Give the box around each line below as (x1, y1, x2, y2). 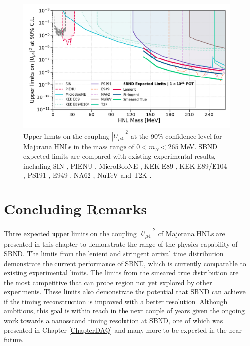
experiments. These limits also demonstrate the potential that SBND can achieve (4, 287, 246, 297)
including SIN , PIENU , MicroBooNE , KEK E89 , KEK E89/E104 (23, 160, 227, 171)
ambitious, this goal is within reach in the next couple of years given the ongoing (4, 306, 245, 316)
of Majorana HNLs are (158, 228, 225, 238)
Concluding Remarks (4, 198, 147, 218)
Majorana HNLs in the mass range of (23, 141, 134, 152)
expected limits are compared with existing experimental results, (23, 151, 216, 161)
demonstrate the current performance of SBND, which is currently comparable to (4, 258, 246, 268)
